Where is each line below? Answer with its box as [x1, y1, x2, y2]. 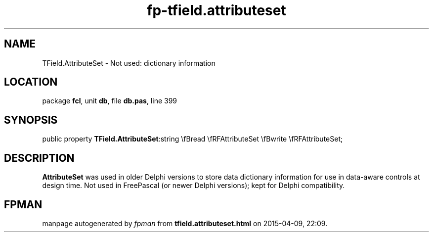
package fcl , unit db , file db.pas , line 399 [42, 96, 177, 105]
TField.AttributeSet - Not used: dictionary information [42, 58, 216, 67]
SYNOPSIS [4, 113, 58, 126]
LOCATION [4, 76, 58, 89]
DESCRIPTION [4, 151, 75, 164]
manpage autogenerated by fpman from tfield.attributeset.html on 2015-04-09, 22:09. [42, 219, 328, 228]
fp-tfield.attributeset [147, 2, 286, 19]
